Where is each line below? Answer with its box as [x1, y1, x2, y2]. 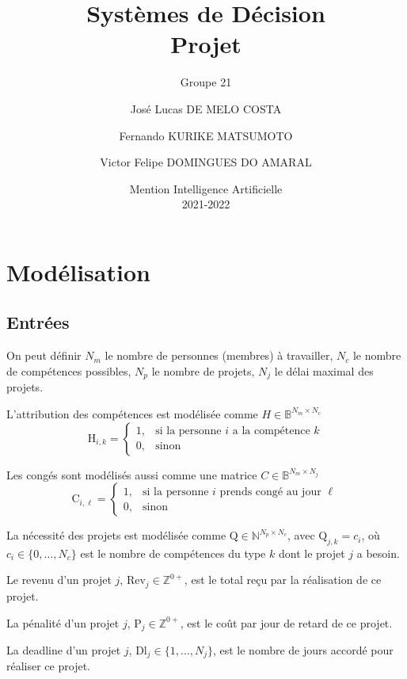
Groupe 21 [180, 74, 232, 90]
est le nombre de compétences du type [80, 544, 266, 561]
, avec [287, 527, 315, 544]
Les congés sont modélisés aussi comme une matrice [6, 466, 257, 483]
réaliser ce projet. [6, 658, 90, 674]
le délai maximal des [274, 362, 374, 379]
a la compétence [232, 425, 310, 437]
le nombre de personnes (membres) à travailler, [105, 347, 333, 364]
